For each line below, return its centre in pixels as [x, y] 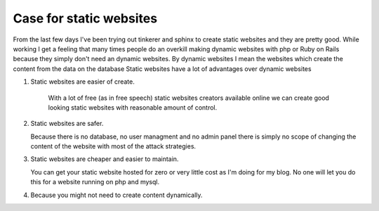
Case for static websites [85, 18]
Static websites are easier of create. [82, 82]
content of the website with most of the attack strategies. [113, 146]
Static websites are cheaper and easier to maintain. [105, 159]
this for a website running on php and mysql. [95, 182]
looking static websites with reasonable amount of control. [133, 107]
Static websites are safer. [67, 124]
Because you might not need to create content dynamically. [117, 195]
